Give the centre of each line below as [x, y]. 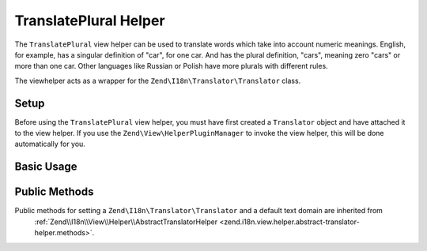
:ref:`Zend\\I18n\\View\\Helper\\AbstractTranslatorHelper [126, 222]
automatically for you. [50, 144]
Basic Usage [46, 167]
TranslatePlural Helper [90, 21]
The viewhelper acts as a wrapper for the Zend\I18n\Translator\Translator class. [158, 81]
